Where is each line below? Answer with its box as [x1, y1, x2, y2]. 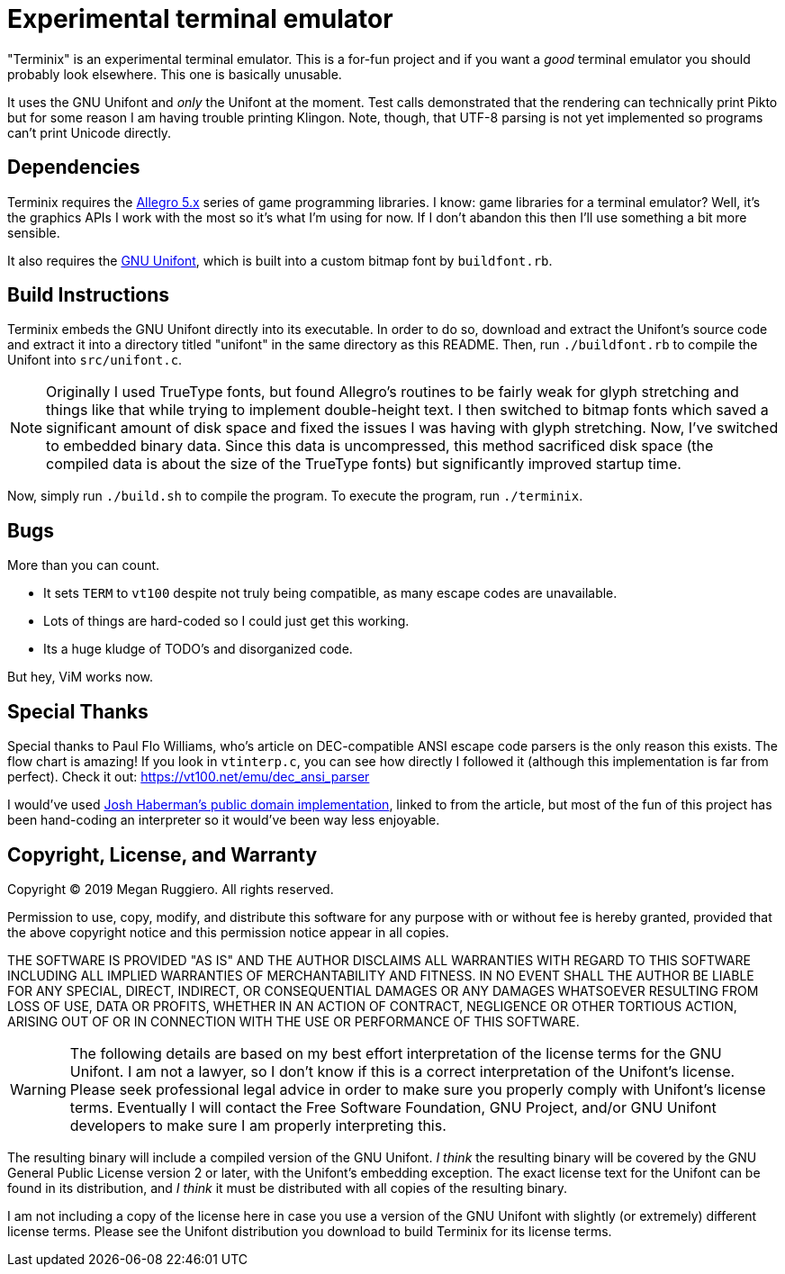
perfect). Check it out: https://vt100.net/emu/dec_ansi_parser [7, 769, 370, 785]
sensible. [7, 224, 60, 240]
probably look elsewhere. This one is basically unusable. [7, 66, 342, 82]
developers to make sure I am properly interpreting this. [69, 1116, 447, 1134]
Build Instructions [7, 284, 170, 307]
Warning [10, 1080, 67, 1098]
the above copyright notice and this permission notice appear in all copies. [7, 924, 449, 940]
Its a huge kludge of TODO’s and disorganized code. [43, 641, 353, 657]
